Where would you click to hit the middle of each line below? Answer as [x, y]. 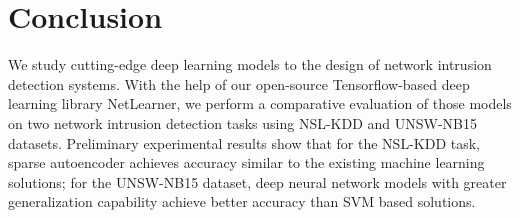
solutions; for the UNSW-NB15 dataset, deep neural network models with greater [257, 181]
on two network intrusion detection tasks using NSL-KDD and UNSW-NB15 [242, 122]
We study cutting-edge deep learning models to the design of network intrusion [250, 64]
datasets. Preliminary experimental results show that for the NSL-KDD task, [244, 142]
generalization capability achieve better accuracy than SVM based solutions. [242, 201]
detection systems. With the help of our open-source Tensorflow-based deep [239, 83]
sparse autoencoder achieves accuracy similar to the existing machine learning [246, 162]
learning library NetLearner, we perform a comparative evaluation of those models [260, 103]
